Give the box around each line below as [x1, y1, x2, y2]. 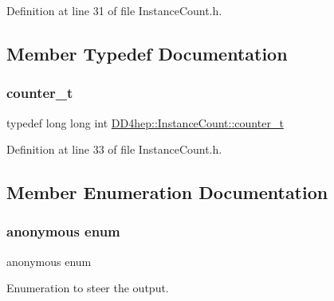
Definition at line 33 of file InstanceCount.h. [6, 141, 222, 158]
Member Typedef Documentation [6, 41, 288, 65]
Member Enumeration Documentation [6, 180, 328, 205]
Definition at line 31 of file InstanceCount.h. [6, 2, 222, 18]
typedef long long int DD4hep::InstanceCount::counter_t [6, 114, 284, 131]
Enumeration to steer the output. [6, 279, 169, 296]
